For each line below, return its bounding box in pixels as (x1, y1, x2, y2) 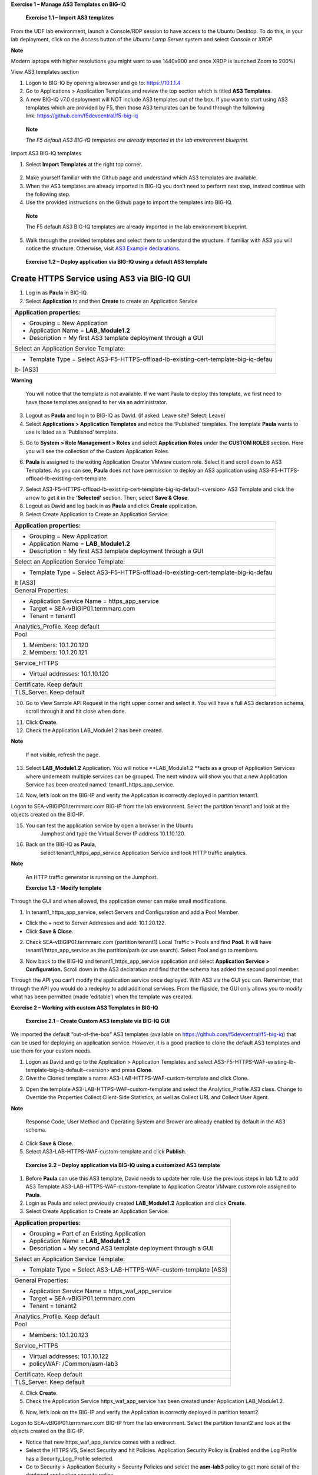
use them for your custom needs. (11, 1047, 92, 1054)
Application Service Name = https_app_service (29, 596, 159, 605)
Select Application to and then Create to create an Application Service (25, 297, 198, 304)
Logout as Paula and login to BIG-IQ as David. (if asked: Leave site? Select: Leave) (25, 412, 226, 419)
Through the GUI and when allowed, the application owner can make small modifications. (11, 897, 227, 905)
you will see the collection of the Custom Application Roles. (25, 447, 170, 454)
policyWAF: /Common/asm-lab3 (29, 1359, 118, 1368)
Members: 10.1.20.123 (29, 1330, 88, 1339)
